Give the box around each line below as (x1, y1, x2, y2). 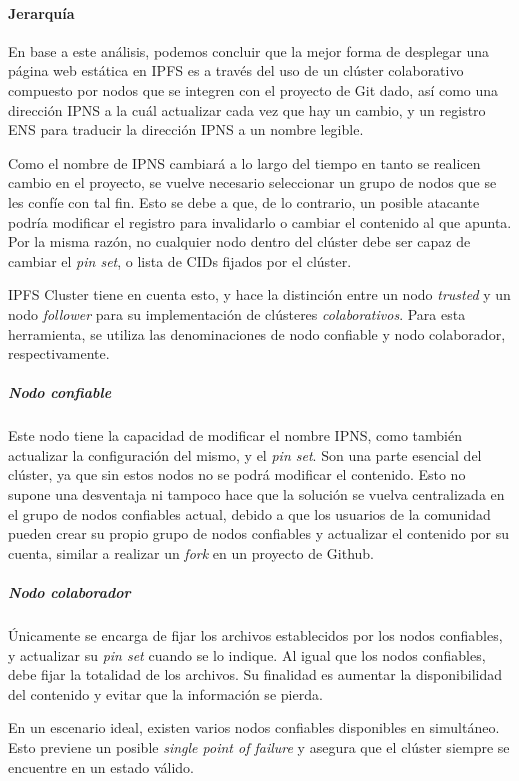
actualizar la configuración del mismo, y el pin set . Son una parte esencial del (8, 444, 482, 465)
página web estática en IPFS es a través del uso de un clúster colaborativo (8, 60, 464, 81)
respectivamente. (8, 343, 110, 364)
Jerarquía (8, 2, 75, 23)
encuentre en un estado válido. (8, 756, 195, 777)
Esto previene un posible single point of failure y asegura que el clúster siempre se (8, 736, 510, 757)
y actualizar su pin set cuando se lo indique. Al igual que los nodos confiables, (8, 644, 486, 665)
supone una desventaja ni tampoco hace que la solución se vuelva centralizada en (8, 484, 505, 505)
